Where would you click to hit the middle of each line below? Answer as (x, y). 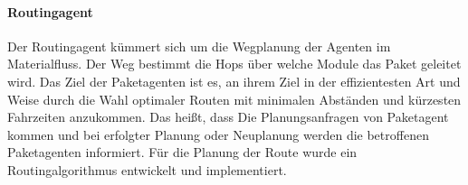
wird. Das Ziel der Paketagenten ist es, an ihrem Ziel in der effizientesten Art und (234, 81)
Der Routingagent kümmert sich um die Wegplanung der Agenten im (199, 46)
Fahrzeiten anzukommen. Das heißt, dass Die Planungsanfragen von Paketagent (228, 117)
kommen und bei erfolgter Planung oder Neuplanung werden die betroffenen (218, 134)
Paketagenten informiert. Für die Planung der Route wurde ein (182, 152)
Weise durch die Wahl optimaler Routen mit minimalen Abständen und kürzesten (234, 99)
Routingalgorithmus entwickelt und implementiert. (147, 169)
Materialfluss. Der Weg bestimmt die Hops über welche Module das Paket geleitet (234, 64)
